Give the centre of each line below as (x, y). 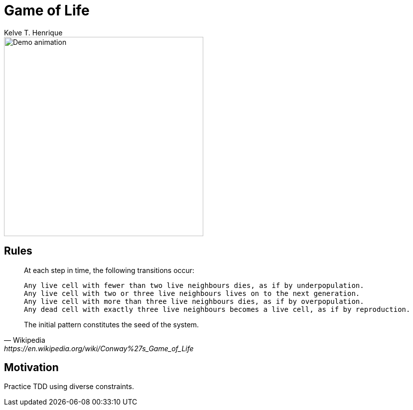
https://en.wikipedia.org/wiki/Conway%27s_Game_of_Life (99, 348)
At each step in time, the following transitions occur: (109, 270)
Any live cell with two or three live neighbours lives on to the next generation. (192, 293)
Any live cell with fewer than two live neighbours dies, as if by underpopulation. (194, 285)
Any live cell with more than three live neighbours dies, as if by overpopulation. (194, 301)
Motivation (31, 368)
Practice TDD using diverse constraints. (69, 387)
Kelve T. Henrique (33, 32)
